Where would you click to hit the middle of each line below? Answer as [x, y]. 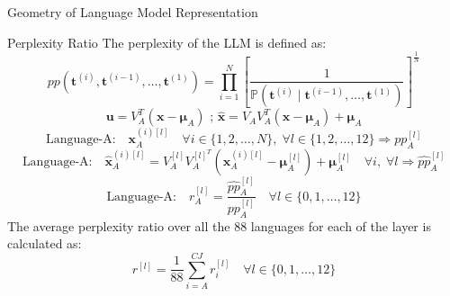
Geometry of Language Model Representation [133, 12]
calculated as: [45, 243]
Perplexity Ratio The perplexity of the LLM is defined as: [167, 42]
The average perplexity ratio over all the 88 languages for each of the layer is [219, 225]
